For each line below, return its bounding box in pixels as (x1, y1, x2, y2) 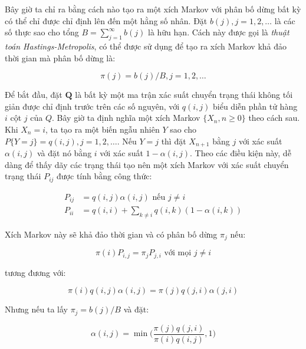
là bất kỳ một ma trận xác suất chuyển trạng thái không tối (75, 88, 293, 101)
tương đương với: (5, 266, 66, 278)
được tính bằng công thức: (57, 170, 152, 182)
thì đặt (161, 134, 186, 147)
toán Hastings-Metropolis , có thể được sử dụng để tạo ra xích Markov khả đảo (5, 39, 287, 52)
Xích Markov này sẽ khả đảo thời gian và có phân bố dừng (5, 228, 218, 240)
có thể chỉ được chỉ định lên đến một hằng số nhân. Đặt (5, 14, 208, 27)
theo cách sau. (248, 111, 300, 124)
